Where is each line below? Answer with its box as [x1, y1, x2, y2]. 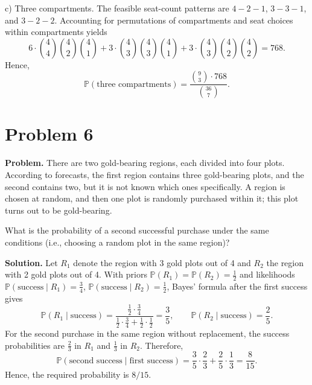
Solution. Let [5, 256, 58, 269]
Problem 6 [5, 121, 94, 146]
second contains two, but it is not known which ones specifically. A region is [5, 180, 285, 192]
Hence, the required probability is [5, 368, 129, 381]
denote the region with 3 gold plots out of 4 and [73, 256, 251, 269]
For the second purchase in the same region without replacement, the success [5, 326, 290, 339]
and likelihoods [239, 268, 295, 281]
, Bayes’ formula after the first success [167, 279, 308, 292]
